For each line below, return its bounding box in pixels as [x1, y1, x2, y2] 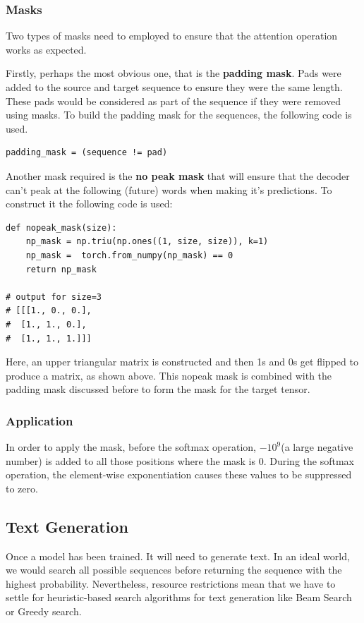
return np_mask [25, 264, 97, 274]
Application [6, 411, 73, 429]
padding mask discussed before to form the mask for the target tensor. [6, 382, 310, 397]
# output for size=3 [6, 291, 102, 302]
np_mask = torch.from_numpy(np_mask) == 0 [25, 250, 233, 260]
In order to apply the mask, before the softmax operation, [6, 440, 256, 454]
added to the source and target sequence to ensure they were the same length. [6, 80, 343, 94]
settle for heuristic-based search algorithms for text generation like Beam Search [6, 590, 352, 605]
